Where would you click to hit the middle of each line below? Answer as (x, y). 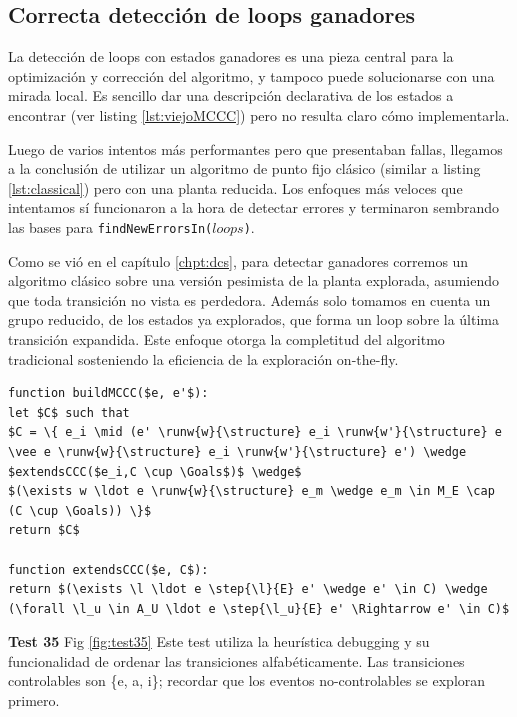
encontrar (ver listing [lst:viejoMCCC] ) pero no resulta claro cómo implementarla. (259, 114)
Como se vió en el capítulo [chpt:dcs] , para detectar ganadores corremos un (238, 260)
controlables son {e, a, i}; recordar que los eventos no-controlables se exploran (247, 680)
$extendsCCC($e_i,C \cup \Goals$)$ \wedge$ (155, 471)
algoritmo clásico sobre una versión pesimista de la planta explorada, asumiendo (254, 280)
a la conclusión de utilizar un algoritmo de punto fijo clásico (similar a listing (244, 168)
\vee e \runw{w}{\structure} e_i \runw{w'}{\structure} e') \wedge (237, 451)
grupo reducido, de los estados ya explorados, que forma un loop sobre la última (253, 319)
